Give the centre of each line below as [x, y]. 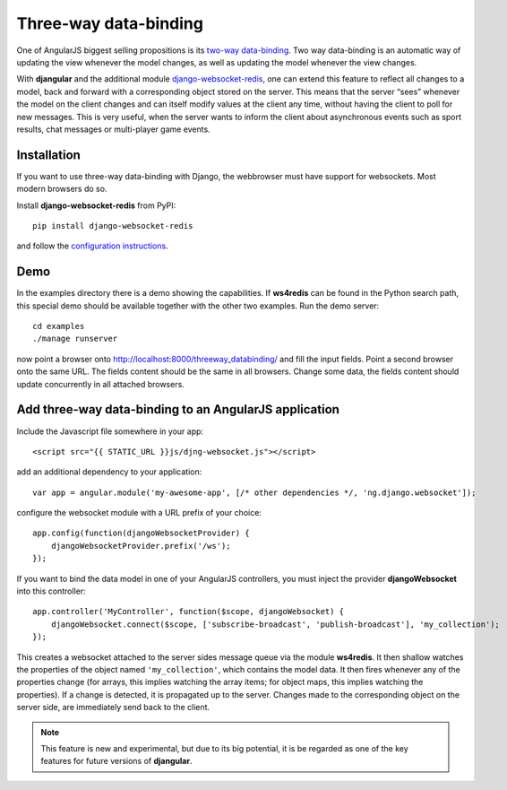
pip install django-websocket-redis [113, 226]
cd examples [59, 326]
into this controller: [51, 591]
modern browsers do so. [62, 189]
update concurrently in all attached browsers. [101, 384]
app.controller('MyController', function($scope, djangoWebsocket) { [189, 612]
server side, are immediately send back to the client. [113, 708]
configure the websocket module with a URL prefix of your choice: [139, 513]
